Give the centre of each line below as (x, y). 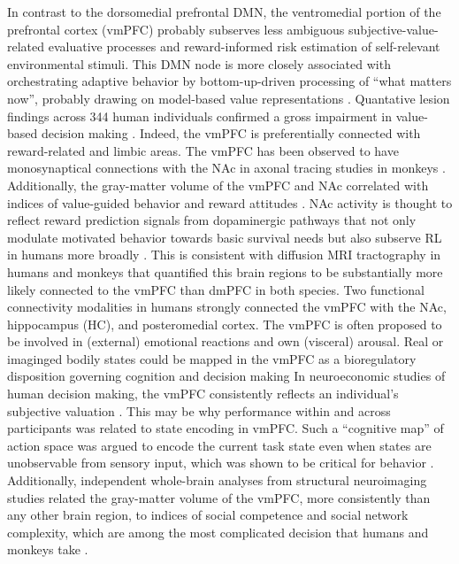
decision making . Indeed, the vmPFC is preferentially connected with (231, 133)
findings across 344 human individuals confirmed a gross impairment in (200, 116)
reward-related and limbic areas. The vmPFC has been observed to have (203, 150)
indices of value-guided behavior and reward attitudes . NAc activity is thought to (230, 202)
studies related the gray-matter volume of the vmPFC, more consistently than (219, 497)
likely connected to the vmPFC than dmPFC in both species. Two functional (216, 289)
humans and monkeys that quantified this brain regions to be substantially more (225, 271)
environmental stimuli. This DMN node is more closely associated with (199, 63)
